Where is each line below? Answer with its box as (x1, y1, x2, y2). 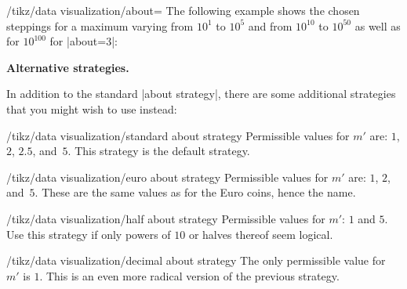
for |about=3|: (49, 33, 118, 49)
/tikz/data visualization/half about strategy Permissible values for (6, 210, 325, 226)
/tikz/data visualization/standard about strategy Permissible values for (6, 127, 350, 143)
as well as (354, 17, 401, 34)
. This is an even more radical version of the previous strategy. (39, 267, 340, 284)
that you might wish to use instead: (6, 100, 177, 117)
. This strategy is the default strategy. (67, 143, 250, 159)
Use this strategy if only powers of (6, 226, 171, 242)
